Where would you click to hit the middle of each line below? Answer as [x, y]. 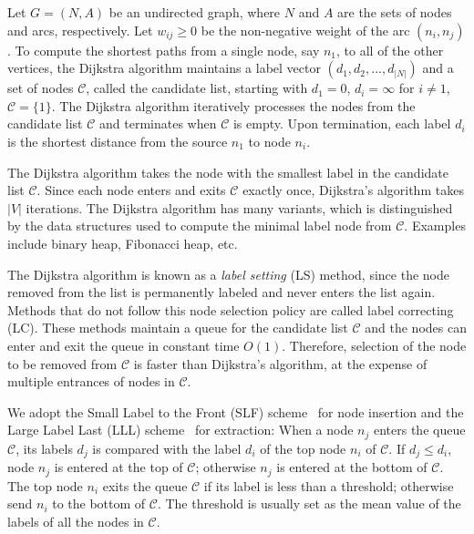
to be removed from [62, 363]
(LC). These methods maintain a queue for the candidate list [178, 328]
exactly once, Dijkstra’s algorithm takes [353, 190]
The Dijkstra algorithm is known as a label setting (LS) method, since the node [228, 274]
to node [269, 141]
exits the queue [145, 485]
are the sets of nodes [395, 12]
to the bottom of [99, 503]
